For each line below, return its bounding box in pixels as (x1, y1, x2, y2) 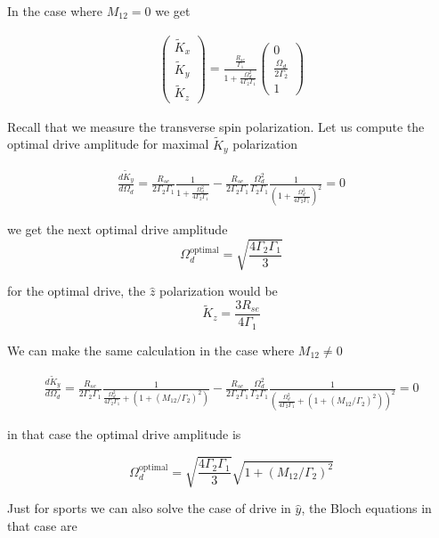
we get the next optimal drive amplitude (7, 220, 228, 239)
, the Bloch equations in (301, 499, 432, 518)
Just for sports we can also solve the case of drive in (7, 499, 291, 518)
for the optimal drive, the (7, 281, 146, 300)
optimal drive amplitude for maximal (7, 134, 209, 153)
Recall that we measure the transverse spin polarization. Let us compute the (7, 117, 425, 135)
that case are (7, 517, 77, 535)
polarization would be (159, 281, 278, 300)
